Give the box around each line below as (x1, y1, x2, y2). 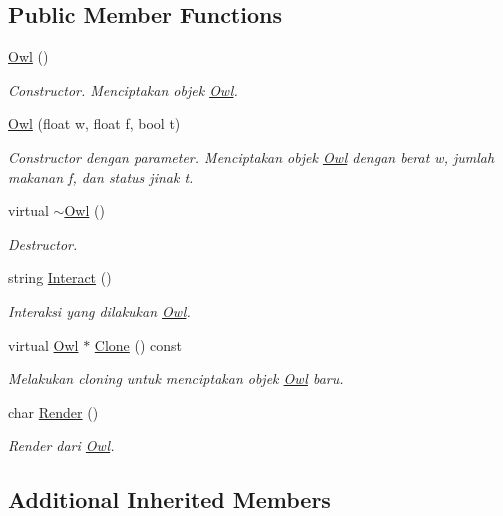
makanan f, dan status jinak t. (8, 166, 194, 187)
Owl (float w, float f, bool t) (8, 113, 181, 134)
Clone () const (94, 334, 182, 355)
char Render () (8, 401, 99, 422)
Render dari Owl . (8, 435, 115, 456)
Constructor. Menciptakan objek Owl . (8, 79, 238, 100)
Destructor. (8, 233, 78, 254)
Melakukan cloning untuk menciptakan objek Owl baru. (8, 368, 344, 389)
